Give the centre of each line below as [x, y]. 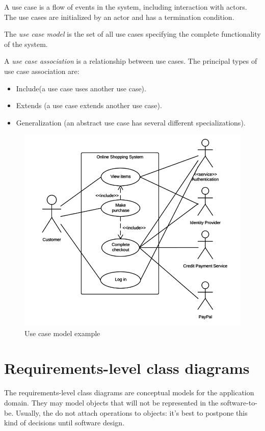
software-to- [239, 402]
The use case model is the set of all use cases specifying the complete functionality [132, 34]
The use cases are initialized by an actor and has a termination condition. [119, 17]
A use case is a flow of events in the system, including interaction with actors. [126, 7]
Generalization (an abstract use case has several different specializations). [131, 122]
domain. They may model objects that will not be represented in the [111, 402]
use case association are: [42, 71]
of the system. [26, 44]
